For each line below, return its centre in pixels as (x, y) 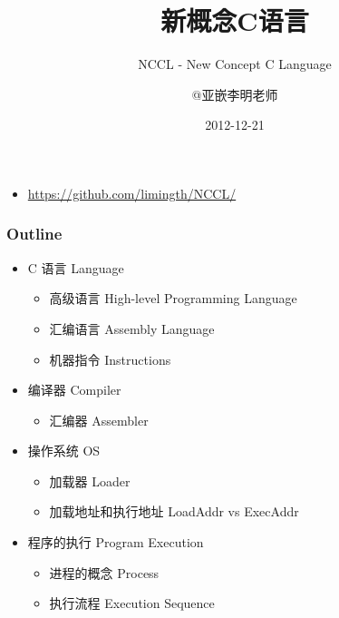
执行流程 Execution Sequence (132, 603)
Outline (34, 234)
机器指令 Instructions (110, 359)
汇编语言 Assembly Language (132, 328)
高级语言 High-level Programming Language (173, 298)
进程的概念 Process (104, 572)
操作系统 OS (64, 451)
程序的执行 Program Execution (116, 542)
